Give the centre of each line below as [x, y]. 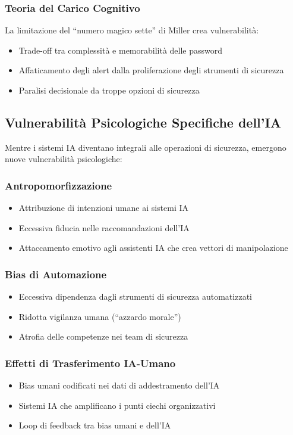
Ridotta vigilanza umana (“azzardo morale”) [100, 316]
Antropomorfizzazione [59, 185]
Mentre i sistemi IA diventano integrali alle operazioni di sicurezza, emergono [146, 147]
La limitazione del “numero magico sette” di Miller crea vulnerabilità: [132, 30]
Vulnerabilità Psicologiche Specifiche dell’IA [143, 122]
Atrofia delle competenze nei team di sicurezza [103, 336]
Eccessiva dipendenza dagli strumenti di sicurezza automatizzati [135, 296]
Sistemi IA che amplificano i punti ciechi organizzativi [117, 405]
